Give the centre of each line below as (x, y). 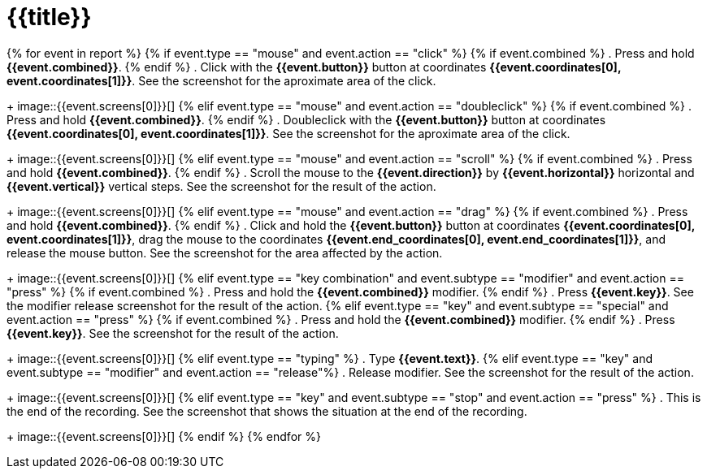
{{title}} (49, 17)
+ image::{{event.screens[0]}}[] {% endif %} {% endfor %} (164, 436)
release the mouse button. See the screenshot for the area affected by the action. (225, 253)
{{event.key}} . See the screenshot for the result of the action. (173, 333)
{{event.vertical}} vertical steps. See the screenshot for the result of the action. (221, 186)
